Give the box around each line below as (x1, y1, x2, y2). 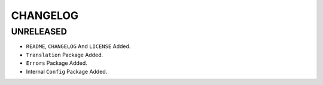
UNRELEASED (11, 26, 67, 37)
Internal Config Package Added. (26, 68, 108, 75)
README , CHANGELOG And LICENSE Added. (26, 43, 131, 50)
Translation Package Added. (26, 51, 103, 58)
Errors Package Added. (26, 59, 88, 67)
